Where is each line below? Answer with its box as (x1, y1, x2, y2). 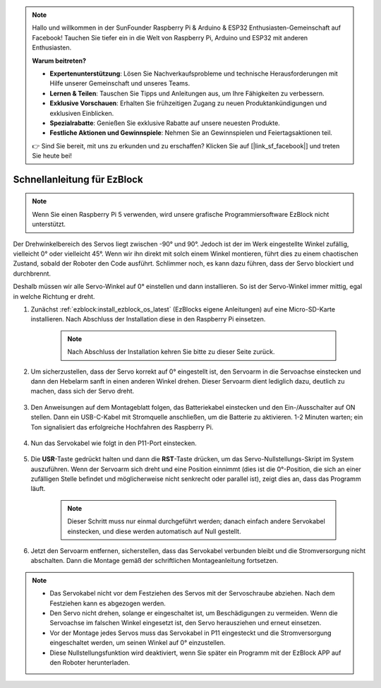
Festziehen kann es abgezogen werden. (49, 599, 166, 607)
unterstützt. (32, 220, 66, 229)
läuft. (30, 485, 46, 493)
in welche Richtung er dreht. (13, 292, 95, 300)
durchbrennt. (13, 269, 52, 278)
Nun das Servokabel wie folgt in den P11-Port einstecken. (30, 439, 197, 447)
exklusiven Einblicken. (49, 109, 114, 117)
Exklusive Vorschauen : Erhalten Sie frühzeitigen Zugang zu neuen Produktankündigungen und (49, 99, 327, 107)
